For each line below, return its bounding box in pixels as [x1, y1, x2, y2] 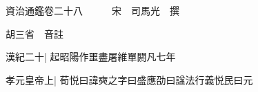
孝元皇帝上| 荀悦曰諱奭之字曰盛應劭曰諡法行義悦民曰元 [6, 72, 253, 87]
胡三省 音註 [6, 26, 63, 41]
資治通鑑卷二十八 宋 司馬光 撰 [6, 3, 179, 17]
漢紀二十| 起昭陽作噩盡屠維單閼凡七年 [6, 49, 176, 64]
